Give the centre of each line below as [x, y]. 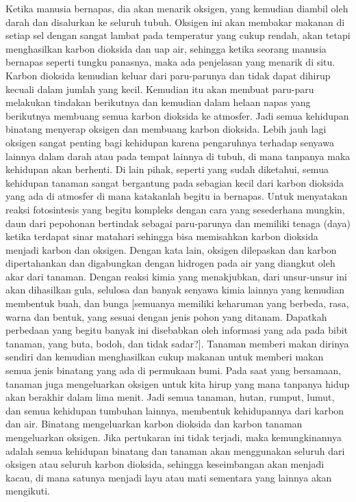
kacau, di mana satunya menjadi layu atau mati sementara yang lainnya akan [169, 477]
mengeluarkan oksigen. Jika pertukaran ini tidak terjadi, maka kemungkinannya [174, 437]
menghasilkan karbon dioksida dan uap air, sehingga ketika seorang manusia [166, 48]
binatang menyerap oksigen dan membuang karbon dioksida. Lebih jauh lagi [166, 129]
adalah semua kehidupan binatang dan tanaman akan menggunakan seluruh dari [175, 450]
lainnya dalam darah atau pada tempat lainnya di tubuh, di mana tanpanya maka [178, 156]
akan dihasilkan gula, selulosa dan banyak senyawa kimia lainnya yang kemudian [175, 290]
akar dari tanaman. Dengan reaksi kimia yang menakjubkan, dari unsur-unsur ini [176, 276]
